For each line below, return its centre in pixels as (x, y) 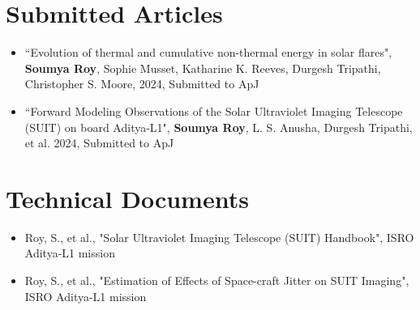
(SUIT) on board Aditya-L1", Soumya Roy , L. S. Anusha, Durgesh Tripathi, (219, 127)
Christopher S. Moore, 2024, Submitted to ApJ (142, 84)
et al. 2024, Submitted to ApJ (99, 143)
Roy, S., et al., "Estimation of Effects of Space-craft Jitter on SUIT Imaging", (217, 280)
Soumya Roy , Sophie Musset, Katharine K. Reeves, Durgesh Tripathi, (203, 68)
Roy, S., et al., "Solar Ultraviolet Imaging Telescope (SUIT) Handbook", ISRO (219, 237)
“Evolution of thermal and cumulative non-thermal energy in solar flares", (208, 52)
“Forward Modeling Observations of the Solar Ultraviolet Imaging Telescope (214, 110)
